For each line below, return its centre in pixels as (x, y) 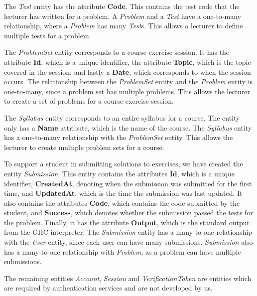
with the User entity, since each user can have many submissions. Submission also (128, 242)
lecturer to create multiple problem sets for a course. (84, 147)
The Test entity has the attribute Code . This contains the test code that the (122, 6)
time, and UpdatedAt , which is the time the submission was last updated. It (123, 193)
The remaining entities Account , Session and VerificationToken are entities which (128, 278)
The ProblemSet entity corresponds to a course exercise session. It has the (117, 52)
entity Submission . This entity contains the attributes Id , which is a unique (119, 173)
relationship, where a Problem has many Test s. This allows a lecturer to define (124, 26)
